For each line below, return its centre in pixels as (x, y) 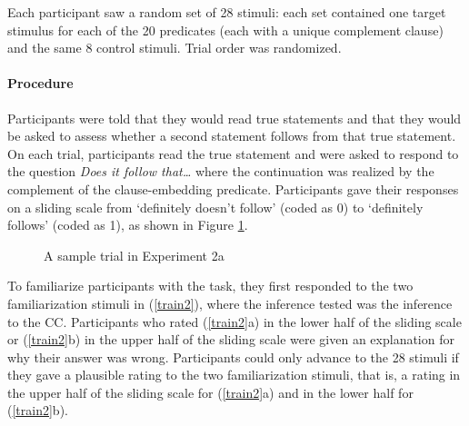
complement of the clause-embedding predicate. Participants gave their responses (233, 188)
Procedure (40, 83)
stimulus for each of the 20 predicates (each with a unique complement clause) (225, 30)
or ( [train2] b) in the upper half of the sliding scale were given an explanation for (231, 339)
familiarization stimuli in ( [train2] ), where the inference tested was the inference (230, 303)
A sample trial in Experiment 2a (134, 255)
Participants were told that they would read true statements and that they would (234, 118)
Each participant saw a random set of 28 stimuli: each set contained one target (227, 12)
